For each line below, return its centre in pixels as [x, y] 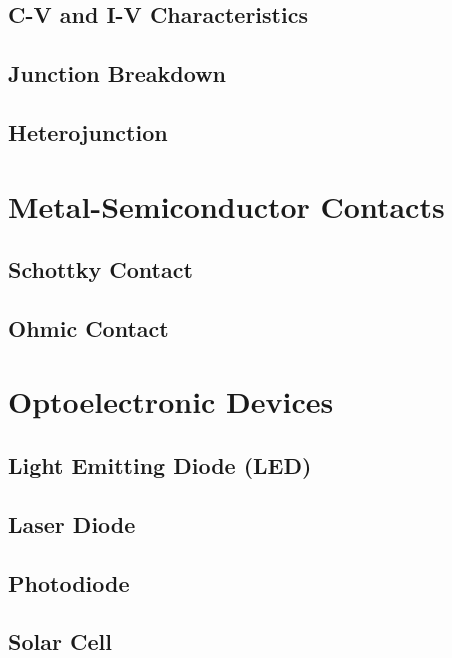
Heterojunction [88, 131]
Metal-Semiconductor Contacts [226, 205]
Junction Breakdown [117, 73]
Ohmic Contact [88, 327]
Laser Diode [72, 523]
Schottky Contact [100, 269]
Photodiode [69, 582]
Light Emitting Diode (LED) [160, 465]
